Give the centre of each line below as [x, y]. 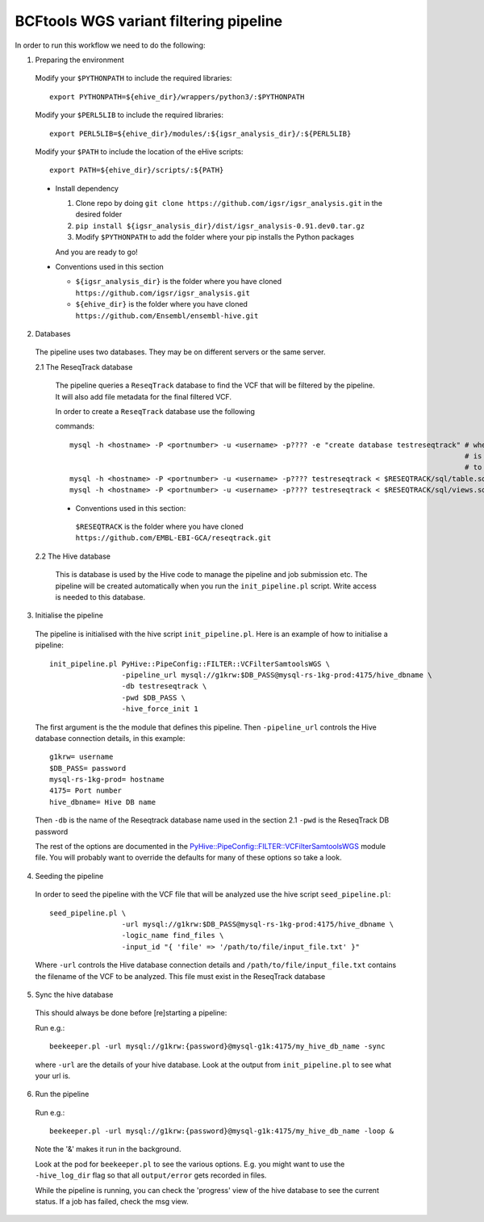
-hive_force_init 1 [160, 709]
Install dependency [87, 188]
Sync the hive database [74, 994]
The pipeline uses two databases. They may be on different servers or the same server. [180, 352]
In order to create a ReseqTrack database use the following [155, 411]
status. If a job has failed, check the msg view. [112, 1202]
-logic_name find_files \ [173, 935]
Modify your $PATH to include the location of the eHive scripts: [139, 151]
